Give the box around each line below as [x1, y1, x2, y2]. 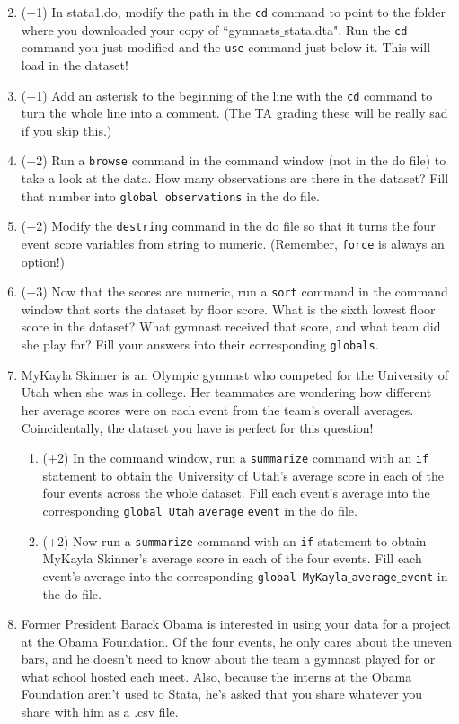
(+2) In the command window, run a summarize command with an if [42, 448, 429, 467]
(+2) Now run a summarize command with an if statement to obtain [42, 531, 427, 550]
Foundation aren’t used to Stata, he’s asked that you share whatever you [21, 684, 423, 703]
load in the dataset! [21, 55, 128, 74]
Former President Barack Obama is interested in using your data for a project [21, 614, 451, 633]
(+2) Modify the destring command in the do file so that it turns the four [21, 216, 436, 235]
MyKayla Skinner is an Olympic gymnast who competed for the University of [21, 365, 448, 384]
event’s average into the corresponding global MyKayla [42, 566, 348, 585]
